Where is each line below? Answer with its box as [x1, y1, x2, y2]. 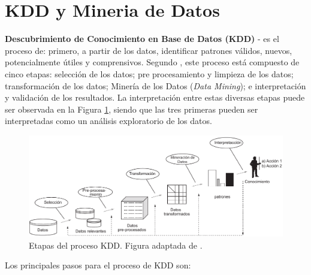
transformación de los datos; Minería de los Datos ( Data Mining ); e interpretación [5, 79, 306, 92]
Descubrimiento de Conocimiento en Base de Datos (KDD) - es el [5, 32, 279, 45]
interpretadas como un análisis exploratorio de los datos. [5, 114, 212, 127]
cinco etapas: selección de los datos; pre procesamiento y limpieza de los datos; [5, 67, 294, 80]
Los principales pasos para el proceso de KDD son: [5, 259, 191, 271]
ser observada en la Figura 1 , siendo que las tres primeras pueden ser [5, 102, 258, 115]
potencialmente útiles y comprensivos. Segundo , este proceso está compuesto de [5, 56, 300, 68]
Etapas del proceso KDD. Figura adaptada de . [29, 238, 203, 251]
